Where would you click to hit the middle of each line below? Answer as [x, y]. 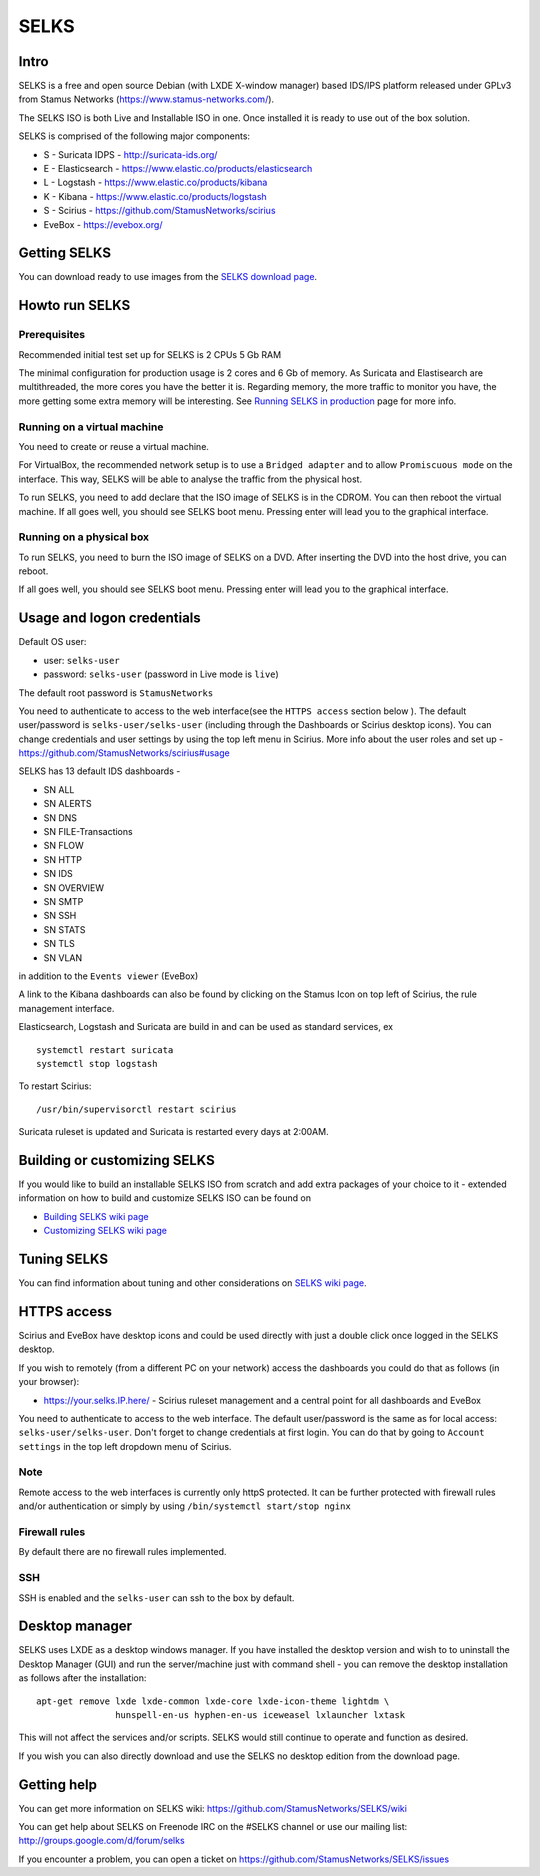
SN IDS [58, 874]
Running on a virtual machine [91, 427]
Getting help [57, 1784]
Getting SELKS [65, 253]
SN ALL [59, 789]
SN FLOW [63, 846]
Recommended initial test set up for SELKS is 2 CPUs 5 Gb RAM [150, 354]
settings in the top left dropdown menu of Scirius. [125, 1446]
